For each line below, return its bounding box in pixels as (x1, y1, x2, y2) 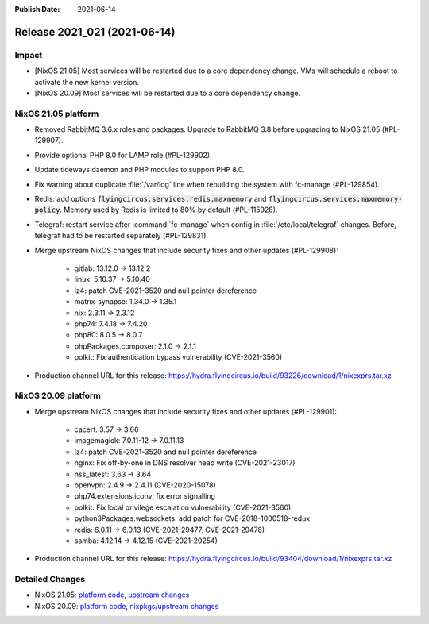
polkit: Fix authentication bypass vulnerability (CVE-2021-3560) (74, 352, 282, 362)
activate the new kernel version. (34, 77, 139, 87)
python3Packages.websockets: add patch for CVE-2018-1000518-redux (74, 514, 311, 523)
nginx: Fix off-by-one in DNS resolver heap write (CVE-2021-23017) (74, 458, 296, 468)
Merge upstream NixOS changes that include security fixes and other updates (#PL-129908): (34, 245, 339, 255)
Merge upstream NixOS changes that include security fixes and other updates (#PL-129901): (34, 406, 338, 416)
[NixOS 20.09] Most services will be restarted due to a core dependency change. (34, 88, 301, 98)
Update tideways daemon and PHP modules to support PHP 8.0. (34, 165, 245, 175)
